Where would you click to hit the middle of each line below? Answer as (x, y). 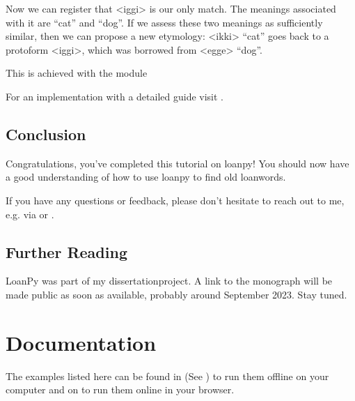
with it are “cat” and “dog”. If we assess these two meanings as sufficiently (164, 22)
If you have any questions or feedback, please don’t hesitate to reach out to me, (175, 200)
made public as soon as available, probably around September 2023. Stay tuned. (176, 294)
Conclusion (46, 134)
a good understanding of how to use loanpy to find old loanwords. (146, 177)
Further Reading (66, 251)
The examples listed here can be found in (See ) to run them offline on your (167, 376)
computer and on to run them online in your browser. (120, 389)
